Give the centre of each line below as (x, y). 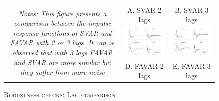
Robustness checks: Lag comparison (60, 94)
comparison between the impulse (62, 23)
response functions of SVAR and (62, 33)
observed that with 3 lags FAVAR (62, 52)
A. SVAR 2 (145, 10)
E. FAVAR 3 (191, 65)
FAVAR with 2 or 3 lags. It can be (62, 43)
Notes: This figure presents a (62, 13)
